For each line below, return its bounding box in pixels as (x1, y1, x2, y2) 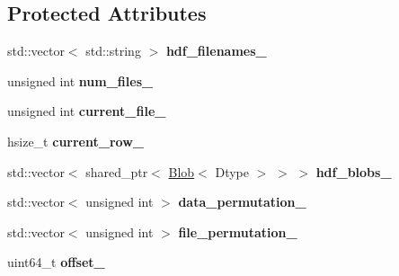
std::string (85, 41, 141, 60)
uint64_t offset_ (7, 253, 105, 272)
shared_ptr (85, 162, 148, 181)
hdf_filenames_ (165, 41, 267, 60)
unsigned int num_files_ (7, 71, 154, 90)
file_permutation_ (178, 222, 297, 241)
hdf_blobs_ (315, 162, 392, 181)
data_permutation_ (178, 192, 306, 211)
